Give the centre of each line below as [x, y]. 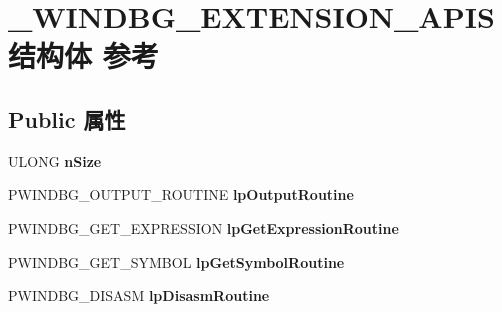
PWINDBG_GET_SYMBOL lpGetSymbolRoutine [176, 261]
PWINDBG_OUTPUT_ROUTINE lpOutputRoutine [181, 194]
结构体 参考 [83, 55]
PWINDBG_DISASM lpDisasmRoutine [139, 295]
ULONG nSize [55, 160]
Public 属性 [67, 118]
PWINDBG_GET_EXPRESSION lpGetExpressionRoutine [203, 227]
